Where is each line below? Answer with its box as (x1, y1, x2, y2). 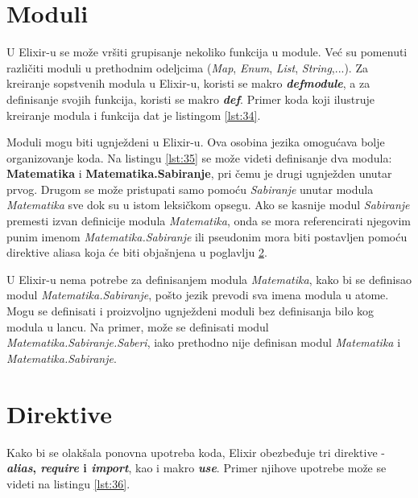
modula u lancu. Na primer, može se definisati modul (6, 318, 269, 335)
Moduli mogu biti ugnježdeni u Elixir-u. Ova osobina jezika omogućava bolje (6, 134, 385, 150)
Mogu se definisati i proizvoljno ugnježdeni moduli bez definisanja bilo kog (6, 303, 375, 319)
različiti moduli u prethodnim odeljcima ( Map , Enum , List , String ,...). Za (6, 59, 368, 76)
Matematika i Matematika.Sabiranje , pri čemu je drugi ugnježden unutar (6, 165, 392, 182)
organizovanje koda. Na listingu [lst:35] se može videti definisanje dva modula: (6, 149, 392, 166)
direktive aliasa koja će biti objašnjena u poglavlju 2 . (6, 244, 267, 261)
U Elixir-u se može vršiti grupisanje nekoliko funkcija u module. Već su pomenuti (6, 43, 408, 60)
